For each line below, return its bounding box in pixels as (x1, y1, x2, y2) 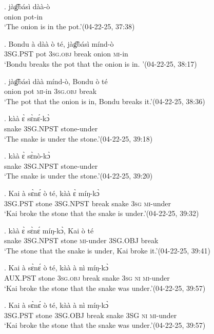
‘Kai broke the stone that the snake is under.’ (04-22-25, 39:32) (4, 208, 199, 219)
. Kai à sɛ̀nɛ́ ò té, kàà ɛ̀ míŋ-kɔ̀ (4, 187, 100, 198)
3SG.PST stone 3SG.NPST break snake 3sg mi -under (4, 198, 171, 208)
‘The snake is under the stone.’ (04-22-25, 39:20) (4, 170, 153, 181)
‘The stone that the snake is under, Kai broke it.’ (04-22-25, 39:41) (4, 245, 211, 256)
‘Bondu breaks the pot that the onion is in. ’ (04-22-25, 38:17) (4, 58, 197, 69)
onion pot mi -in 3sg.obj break (4, 86, 97, 96)
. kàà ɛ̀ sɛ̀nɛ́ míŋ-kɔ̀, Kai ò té (4, 225, 94, 235)
